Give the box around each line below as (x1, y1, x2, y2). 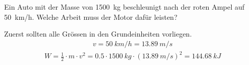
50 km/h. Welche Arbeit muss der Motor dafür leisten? (4, 11, 178, 22)
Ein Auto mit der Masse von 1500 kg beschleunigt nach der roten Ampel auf (4, 2, 245, 12)
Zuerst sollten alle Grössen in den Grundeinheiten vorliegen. (4, 28, 192, 39)
